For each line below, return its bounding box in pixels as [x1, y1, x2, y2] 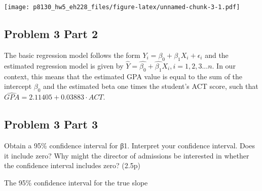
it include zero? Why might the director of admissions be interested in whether [4, 150, 249, 161]
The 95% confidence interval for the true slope [4, 177, 148, 187]
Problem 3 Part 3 [4, 116, 98, 132]
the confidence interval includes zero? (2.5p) [4, 160, 140, 171]
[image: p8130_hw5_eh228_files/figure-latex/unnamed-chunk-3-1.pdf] [4, 4, 240, 11]
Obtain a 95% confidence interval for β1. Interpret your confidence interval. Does [4, 140, 255, 151]
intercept [4, 81, 32, 91]
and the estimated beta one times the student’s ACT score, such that [43, 81, 258, 91]
